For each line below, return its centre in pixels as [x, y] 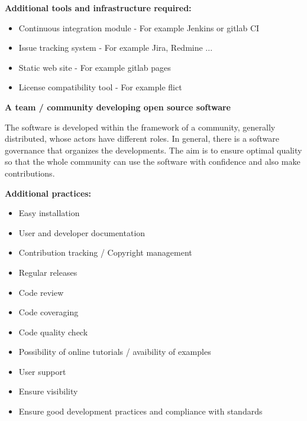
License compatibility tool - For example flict [100, 87]
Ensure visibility [48, 391]
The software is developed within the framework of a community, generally [140, 127]
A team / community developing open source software [118, 107]
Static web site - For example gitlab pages [95, 67]
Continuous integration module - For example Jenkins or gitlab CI [139, 27]
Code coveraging [49, 312]
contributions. [30, 173]
